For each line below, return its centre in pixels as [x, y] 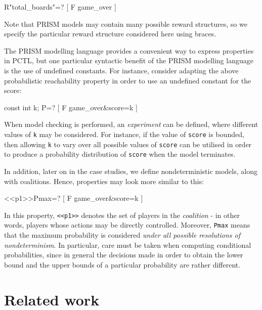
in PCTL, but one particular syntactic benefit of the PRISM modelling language [129, 60]
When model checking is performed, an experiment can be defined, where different [131, 124]
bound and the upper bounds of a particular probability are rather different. [122, 264]
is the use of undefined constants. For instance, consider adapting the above [121, 70]
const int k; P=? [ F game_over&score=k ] [71, 107]
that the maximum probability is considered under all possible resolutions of [122, 235]
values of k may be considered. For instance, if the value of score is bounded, [124, 134]
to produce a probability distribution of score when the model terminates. [120, 154]
